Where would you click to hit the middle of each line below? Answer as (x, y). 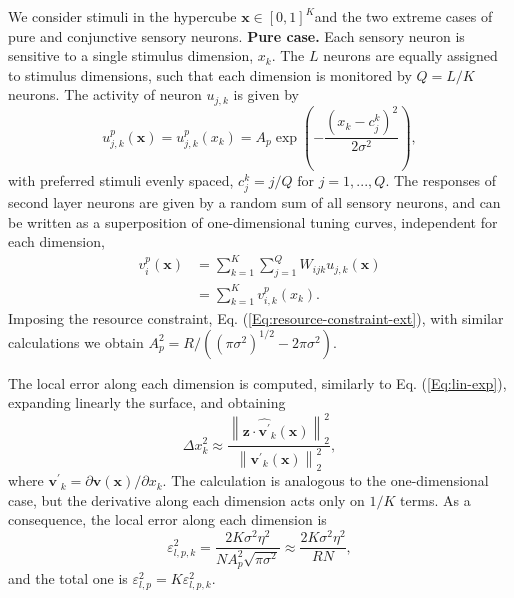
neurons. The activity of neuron (105, 94)
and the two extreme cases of (403, 16)
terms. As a (435, 499)
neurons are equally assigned (410, 55)
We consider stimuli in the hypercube (122, 16)
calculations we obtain (76, 341)
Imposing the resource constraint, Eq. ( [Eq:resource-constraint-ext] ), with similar (256, 317)
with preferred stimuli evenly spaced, (121, 179)
